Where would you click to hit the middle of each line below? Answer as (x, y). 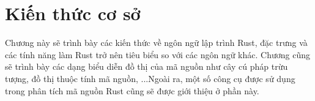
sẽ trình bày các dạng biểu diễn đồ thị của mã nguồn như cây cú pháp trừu (146, 66)
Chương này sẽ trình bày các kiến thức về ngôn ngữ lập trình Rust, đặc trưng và (156, 43)
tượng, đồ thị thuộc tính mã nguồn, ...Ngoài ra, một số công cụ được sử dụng (150, 78)
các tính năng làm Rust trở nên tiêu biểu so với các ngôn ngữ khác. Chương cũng (157, 54)
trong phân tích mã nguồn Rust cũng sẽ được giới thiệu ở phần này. (132, 90)
